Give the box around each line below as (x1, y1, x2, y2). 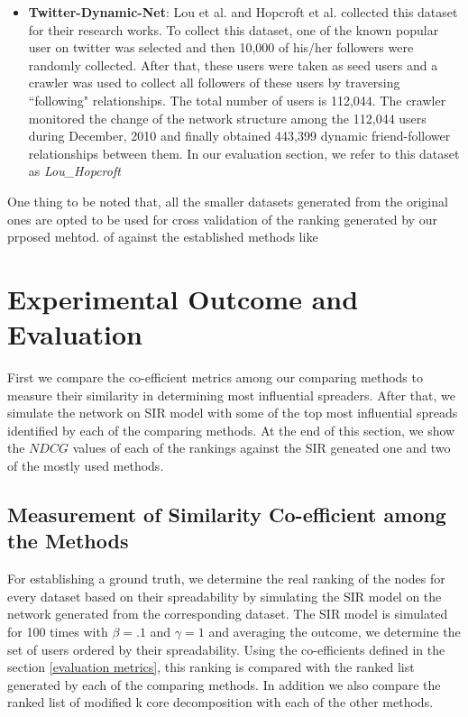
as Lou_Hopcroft (28, 161, 121, 180)
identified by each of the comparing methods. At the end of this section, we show (7, 420, 455, 439)
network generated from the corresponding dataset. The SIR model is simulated (7, 604, 448, 623)
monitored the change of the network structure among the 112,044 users (28, 108, 427, 127)
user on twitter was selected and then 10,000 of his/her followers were (28, 38, 414, 57)
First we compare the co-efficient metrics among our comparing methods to (7, 368, 423, 387)
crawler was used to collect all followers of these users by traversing (28, 73, 400, 92)
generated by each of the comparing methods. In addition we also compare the (7, 675, 441, 694)
